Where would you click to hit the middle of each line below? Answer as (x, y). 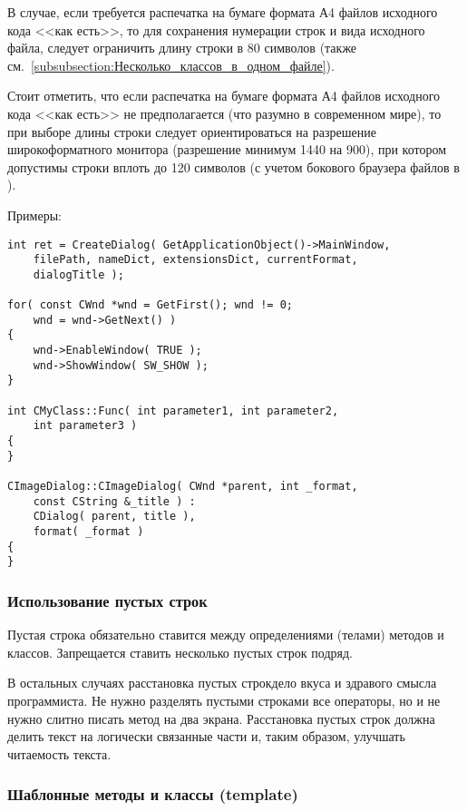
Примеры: (34, 215)
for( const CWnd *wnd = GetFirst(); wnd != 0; (150, 305)
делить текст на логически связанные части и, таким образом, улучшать (206, 736)
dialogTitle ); (78, 274)
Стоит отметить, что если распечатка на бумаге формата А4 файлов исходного (224, 96)
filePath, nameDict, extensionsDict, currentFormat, (195, 260)
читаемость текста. (59, 753)
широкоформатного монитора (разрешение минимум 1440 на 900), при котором (227, 149)
